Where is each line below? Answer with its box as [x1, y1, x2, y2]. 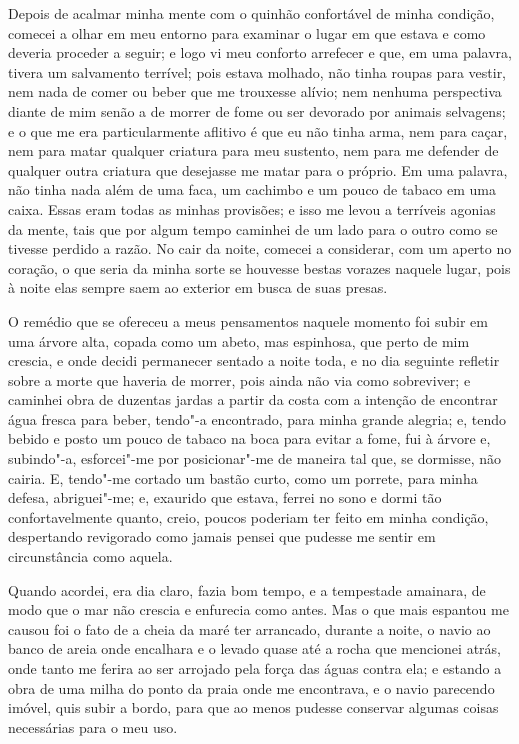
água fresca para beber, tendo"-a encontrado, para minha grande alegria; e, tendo [8, 408, 506, 429]
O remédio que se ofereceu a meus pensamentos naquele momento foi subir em [8, 310, 488, 331]
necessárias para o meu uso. [8, 716, 178, 737]
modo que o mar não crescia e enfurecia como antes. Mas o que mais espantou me [8, 599, 509, 620]
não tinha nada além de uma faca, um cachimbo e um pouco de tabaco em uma [8, 179, 497, 200]
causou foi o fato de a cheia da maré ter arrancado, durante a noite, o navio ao [8, 618, 491, 639]
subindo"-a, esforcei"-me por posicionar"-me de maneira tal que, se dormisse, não [8, 448, 502, 469]
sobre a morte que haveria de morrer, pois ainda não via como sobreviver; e [8, 369, 471, 390]
